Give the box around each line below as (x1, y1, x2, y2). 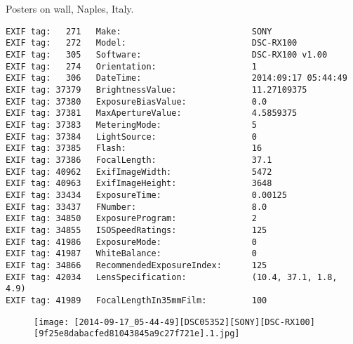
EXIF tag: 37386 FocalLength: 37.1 (6, 155, 272, 165)
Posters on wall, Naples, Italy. (6, 1, 134, 16)
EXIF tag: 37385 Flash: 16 (6, 143, 262, 154)
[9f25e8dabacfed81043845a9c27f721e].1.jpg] (34, 329, 240, 339)
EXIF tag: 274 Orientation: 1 (6, 61, 257, 72)
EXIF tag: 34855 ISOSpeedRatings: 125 (6, 225, 267, 235)
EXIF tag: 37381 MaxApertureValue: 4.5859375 (6, 108, 298, 119)
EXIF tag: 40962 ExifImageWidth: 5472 (6, 166, 272, 177)
